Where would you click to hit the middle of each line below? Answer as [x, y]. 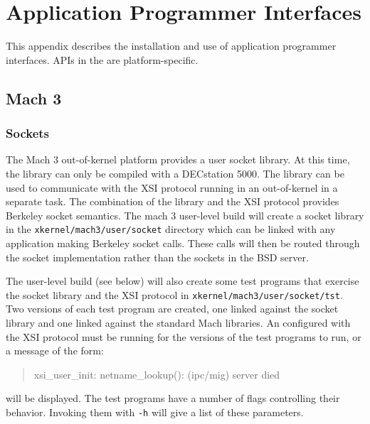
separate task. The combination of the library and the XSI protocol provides [173, 201]
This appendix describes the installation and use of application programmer [171, 46]
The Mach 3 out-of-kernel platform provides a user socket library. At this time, [178, 159]
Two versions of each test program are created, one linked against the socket [172, 309]
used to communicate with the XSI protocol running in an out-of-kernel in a [172, 187]
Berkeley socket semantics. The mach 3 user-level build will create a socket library [185, 215]
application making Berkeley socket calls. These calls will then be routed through [183, 243]
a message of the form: [55, 350]
